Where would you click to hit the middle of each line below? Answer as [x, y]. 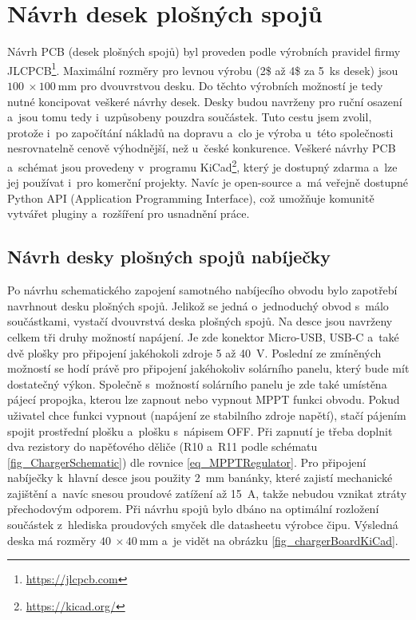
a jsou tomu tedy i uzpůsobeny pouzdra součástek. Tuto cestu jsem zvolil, [190, 117]
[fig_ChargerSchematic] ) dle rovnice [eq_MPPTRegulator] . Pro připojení [187, 462]
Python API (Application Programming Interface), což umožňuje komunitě [191, 197]
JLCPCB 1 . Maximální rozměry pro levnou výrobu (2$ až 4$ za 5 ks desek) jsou [203, 69]
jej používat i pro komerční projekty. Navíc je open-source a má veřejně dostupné [208, 182]
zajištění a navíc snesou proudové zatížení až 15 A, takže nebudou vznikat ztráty [207, 493]
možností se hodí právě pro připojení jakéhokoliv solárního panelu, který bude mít [208, 368]
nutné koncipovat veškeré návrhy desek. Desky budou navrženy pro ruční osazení [205, 101]
